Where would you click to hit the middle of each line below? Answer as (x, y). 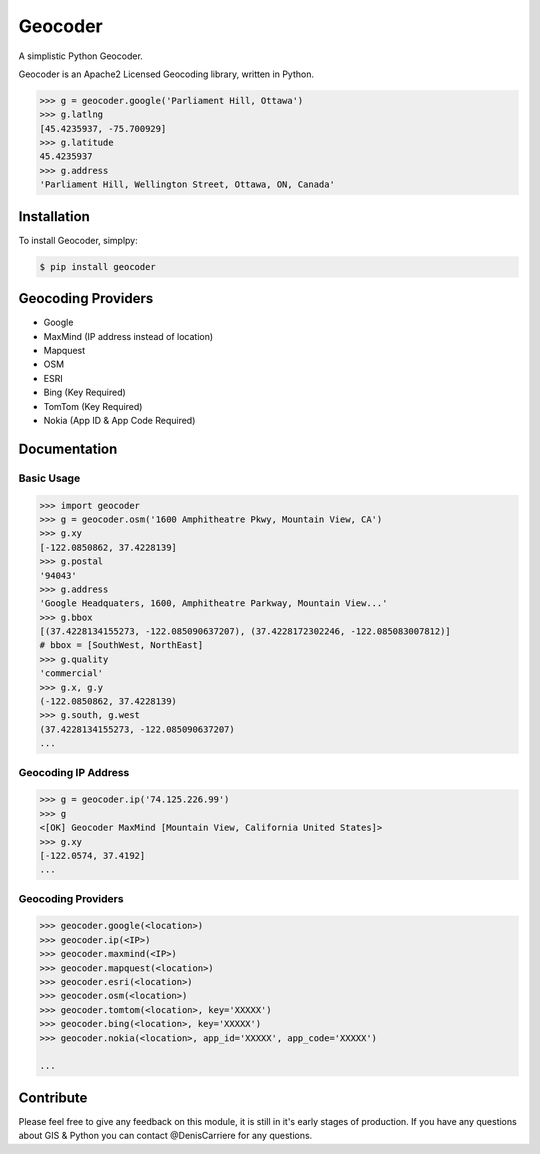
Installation (54, 216)
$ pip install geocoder (98, 266)
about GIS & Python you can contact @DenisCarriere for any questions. (165, 1136)
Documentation (68, 448)
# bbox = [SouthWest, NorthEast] (121, 645)
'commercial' (71, 673)
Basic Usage (49, 478)
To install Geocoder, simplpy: (78, 240)
